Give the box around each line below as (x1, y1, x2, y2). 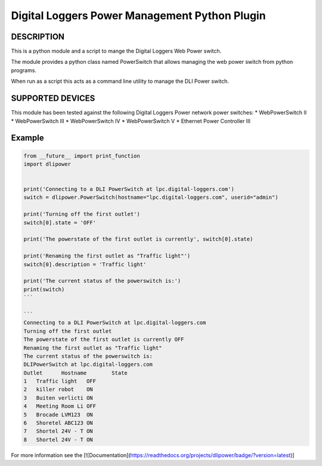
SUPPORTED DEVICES (11, 93, 95, 104)
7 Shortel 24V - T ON (23, 428, 94, 435)
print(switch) (23, 286, 65, 292)
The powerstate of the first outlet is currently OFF (23, 336, 184, 343)
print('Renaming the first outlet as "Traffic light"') (23, 252, 191, 260)
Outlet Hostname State (23, 369, 128, 376)
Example (11, 133, 44, 143)
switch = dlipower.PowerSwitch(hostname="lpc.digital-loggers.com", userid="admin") (23, 194, 278, 201)
